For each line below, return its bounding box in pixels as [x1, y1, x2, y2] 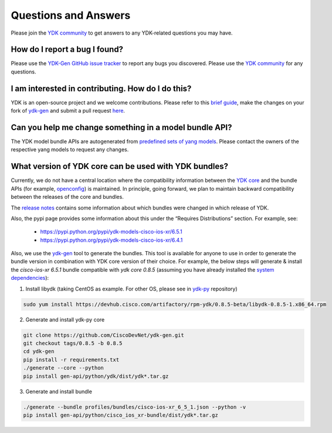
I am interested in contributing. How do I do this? [11, 83, 192, 93]
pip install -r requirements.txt [23, 356, 120, 363]
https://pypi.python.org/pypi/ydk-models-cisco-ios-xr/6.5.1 [40, 228, 183, 235]
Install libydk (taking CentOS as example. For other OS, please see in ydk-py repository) [25, 285, 238, 292]
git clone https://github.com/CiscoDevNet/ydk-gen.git [23, 331, 184, 339]
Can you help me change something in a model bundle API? [11, 122, 232, 132]
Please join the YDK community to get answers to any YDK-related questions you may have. [11, 29, 233, 36]
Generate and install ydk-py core [25, 316, 105, 323]
